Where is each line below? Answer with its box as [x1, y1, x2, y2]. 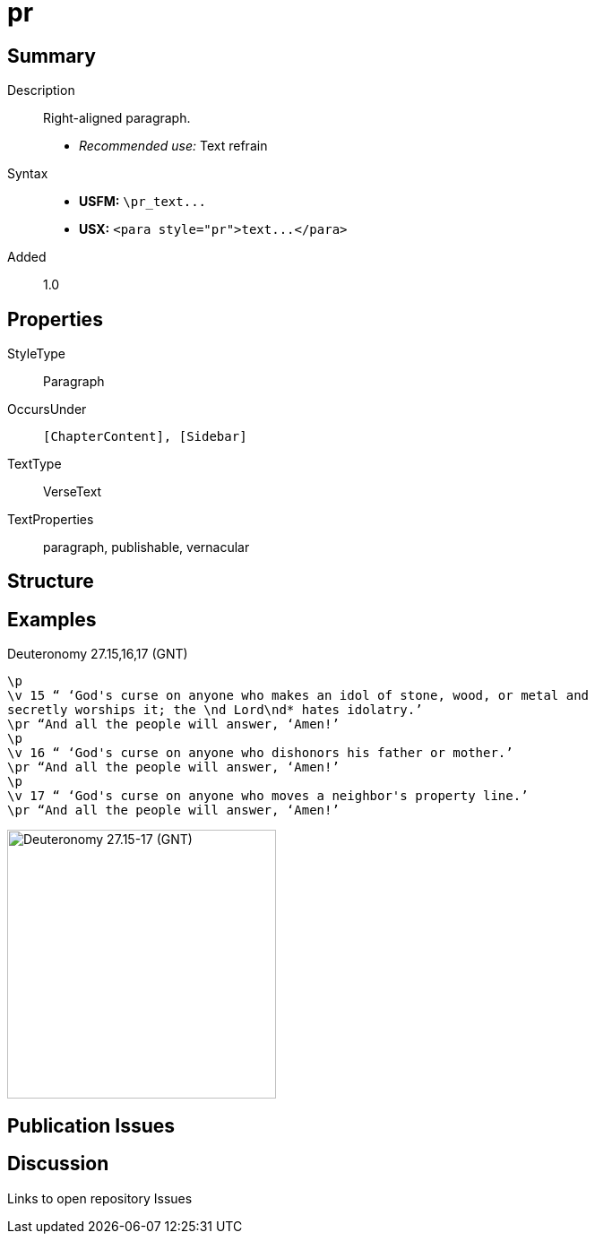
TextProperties [7, 512, 94, 528]
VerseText [43, 484, 102, 500]
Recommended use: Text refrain [79, 138, 268, 154]
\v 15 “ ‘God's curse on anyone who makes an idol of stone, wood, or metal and [7, 688, 590, 703]
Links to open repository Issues [7, 1190, 193, 1206]
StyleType [7, 346, 65, 362]
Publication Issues [7, 1114, 176, 1137]
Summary [7, 44, 96, 67]
